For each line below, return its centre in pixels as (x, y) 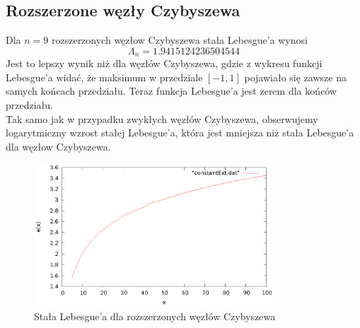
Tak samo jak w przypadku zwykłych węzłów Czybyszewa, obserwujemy (162, 118)
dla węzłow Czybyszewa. (58, 146)
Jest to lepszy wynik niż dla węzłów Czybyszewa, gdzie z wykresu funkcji (164, 63)
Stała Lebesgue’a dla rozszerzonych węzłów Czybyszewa (155, 316)
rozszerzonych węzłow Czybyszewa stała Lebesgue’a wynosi (179, 40)
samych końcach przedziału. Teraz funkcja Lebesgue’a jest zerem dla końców (171, 91)
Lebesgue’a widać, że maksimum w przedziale (104, 77)
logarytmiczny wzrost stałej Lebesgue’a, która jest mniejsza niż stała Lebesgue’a (180, 133)
